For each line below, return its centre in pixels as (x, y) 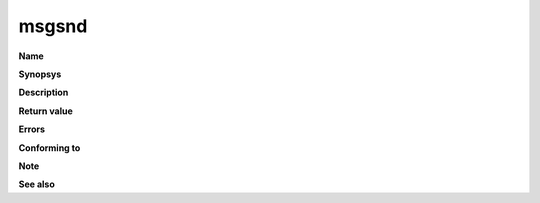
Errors (31, 129)
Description (43, 92)
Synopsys (40, 74)
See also (36, 184)
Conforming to (49, 147)
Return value (46, 111)
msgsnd (53, 26)
